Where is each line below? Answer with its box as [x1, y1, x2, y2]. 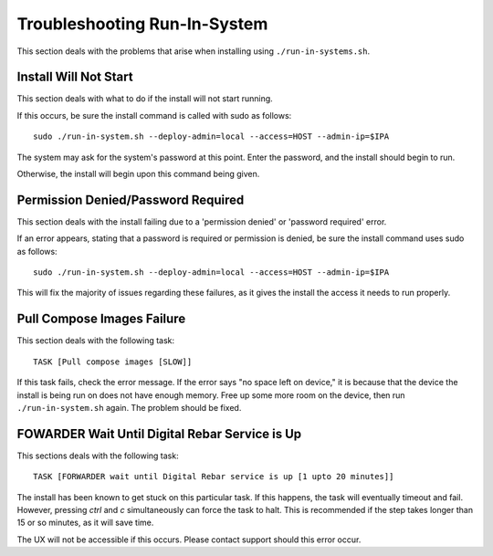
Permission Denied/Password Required [16, 192, 245, 207]
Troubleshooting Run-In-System [16, 14, 268, 34]
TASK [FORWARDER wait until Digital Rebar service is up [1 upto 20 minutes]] [33, 471, 394, 482]
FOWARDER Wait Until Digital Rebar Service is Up [16, 425, 302, 442]
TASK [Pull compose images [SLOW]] [33, 356, 193, 367]
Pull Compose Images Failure [16, 311, 186, 327]
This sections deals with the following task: [16, 450, 179, 461]
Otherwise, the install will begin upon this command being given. [16, 169, 260, 180]
